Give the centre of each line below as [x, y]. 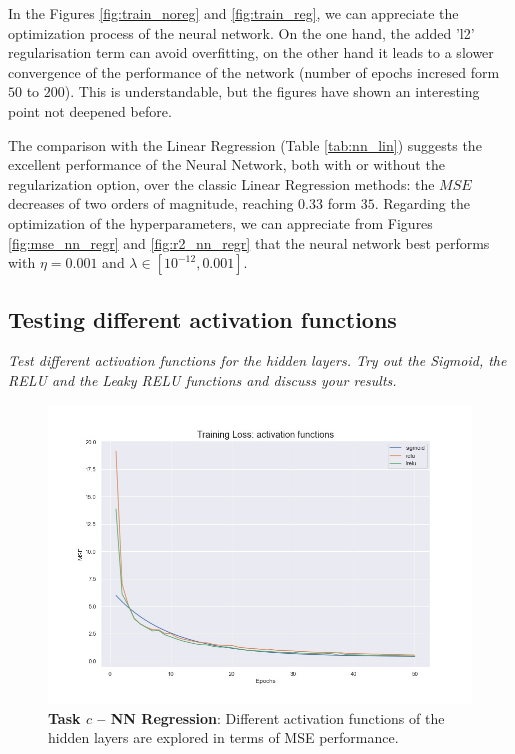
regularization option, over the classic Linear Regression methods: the [221, 183]
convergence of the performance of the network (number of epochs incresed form [254, 71]
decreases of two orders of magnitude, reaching [151, 203]
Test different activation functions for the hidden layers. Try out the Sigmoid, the [257, 360]
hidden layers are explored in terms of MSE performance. [223, 737]
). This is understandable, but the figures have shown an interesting [272, 91]
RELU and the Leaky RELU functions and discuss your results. [202, 379]
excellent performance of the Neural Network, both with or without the [226, 164]
